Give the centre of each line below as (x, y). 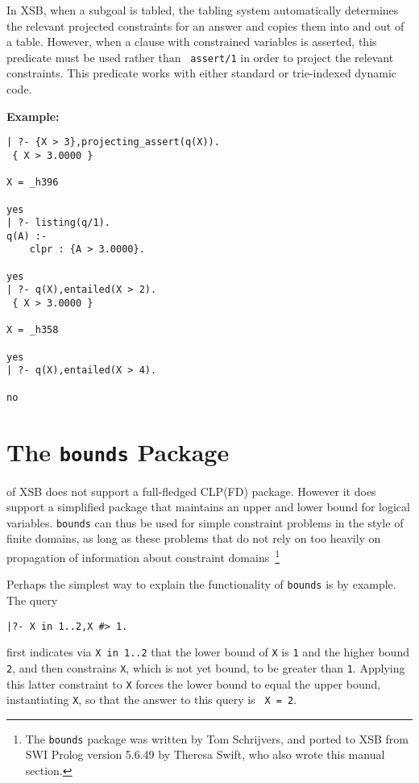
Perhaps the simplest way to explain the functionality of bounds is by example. (201, 584)
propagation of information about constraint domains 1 (143, 556)
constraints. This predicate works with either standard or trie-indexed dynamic (202, 73)
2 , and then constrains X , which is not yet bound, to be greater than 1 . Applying (206, 667)
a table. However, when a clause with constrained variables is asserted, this (192, 42)
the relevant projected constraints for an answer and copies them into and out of (205, 25)
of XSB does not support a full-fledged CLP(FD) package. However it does (191, 491)
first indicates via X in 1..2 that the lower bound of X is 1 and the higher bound (208, 652)
